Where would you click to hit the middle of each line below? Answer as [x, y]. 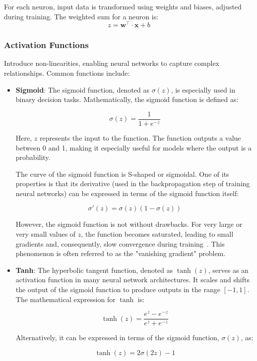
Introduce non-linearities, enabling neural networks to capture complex [112, 63]
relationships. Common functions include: [67, 73]
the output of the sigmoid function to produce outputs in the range [118, 289]
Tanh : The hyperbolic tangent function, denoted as [94, 270]
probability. [33, 157]
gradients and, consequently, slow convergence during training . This [120, 243]
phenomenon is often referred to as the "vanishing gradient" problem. [121, 253]
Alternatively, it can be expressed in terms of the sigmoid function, [117, 337]
